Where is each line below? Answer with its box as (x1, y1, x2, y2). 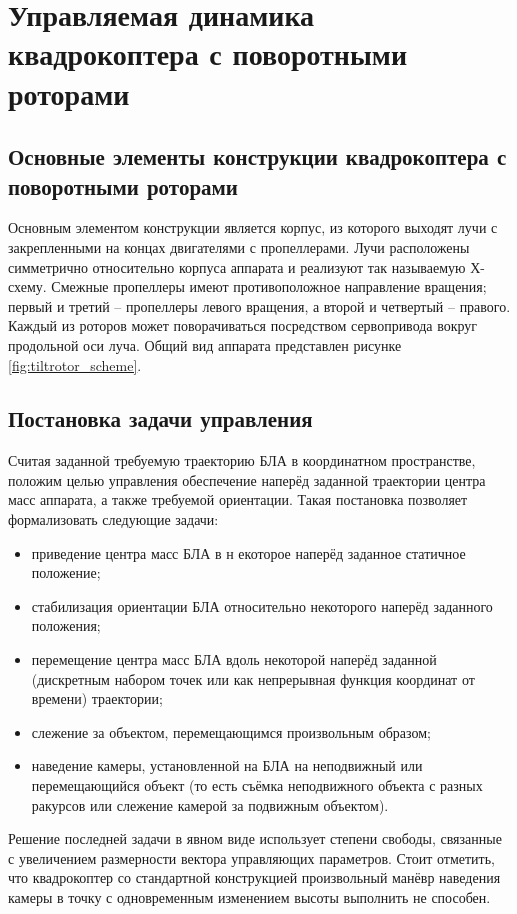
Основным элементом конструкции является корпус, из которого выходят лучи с (8, 217, 498, 238)
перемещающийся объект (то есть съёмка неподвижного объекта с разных (31, 775, 483, 796)
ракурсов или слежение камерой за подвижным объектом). (31, 794, 389, 815)
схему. (8, 276, 47, 297)
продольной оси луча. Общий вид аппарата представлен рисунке (8, 334, 402, 355)
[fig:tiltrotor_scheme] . (8, 354, 142, 375)
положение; (31, 562, 101, 583)
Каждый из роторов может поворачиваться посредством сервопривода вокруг (8, 315, 478, 336)
